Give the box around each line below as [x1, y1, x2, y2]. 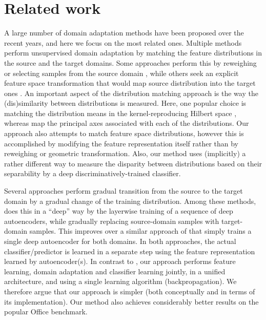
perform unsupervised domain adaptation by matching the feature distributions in [4, 47, 262, 58]
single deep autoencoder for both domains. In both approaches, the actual [4, 236, 236, 246]
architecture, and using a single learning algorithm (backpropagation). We [4, 276, 237, 287]
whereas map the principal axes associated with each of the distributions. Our [4, 118, 249, 128]
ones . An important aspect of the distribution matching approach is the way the [4, 87, 258, 98]
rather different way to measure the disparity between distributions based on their [4, 158, 262, 168]
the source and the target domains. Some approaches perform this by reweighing [4, 57, 257, 68]
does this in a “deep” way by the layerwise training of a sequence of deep [4, 205, 233, 216]
